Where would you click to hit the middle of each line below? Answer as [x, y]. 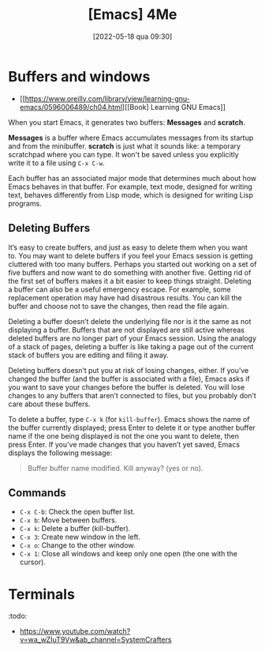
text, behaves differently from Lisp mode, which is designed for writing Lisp [131, 194]
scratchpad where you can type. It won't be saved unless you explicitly [123, 154]
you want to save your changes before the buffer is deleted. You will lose [127, 387]
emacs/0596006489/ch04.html [71, 107]
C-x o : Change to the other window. [77, 545]
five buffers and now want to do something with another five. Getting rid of [130, 272]
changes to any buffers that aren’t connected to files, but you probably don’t [132, 395]
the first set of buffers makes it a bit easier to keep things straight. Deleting [130, 281]
